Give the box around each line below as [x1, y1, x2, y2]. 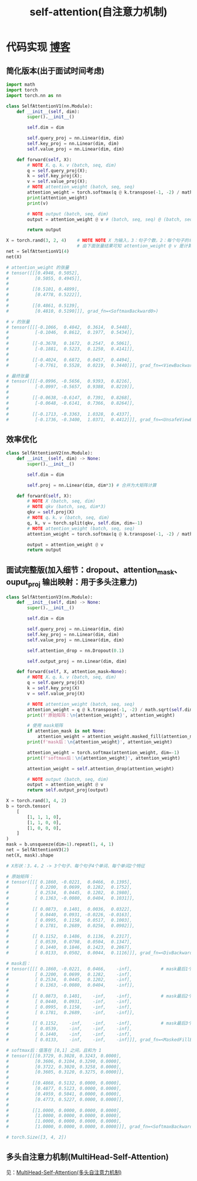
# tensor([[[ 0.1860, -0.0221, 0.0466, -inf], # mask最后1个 [6, 966, 193, 972]
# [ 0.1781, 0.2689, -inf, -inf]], [6, 1010, 135, 1016]
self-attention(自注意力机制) [29, 5, 168, 19]
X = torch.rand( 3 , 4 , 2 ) [6, 798, 67, 804]
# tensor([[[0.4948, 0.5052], [6, 270, 80, 276]
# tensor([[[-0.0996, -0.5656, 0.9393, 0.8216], [6, 378, 133, 384]
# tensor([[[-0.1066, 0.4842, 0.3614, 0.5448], [6, 324, 133, 330]
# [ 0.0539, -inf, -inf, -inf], [6, 1026, 133, 1032]
